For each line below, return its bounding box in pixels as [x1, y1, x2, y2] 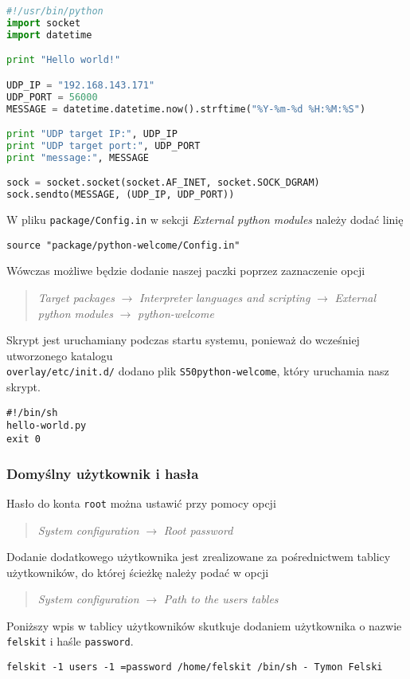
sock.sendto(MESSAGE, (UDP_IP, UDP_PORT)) [6, 189, 235, 201]
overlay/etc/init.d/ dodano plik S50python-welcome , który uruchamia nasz [6, 363, 389, 379]
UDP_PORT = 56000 [6, 91, 98, 103]
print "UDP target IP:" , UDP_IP [6, 128, 178, 140]
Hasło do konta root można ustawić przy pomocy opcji [6, 494, 276, 511]
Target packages [37, 289, 115, 306]
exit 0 [6, 433, 41, 445]
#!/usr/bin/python [6, 6, 103, 17]
